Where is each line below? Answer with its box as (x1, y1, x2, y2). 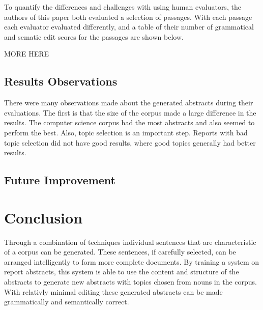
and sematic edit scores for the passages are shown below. (4, 31, 184, 42)
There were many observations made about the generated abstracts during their (4, 97, 253, 108)
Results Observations (4, 73, 118, 89)
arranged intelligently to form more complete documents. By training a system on (4, 256, 259, 267)
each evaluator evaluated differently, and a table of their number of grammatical (4, 21, 254, 32)
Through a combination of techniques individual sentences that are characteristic (4, 236, 256, 247)
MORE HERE (4, 48, 49, 59)
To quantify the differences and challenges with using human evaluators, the (4, 2, 241, 12)
